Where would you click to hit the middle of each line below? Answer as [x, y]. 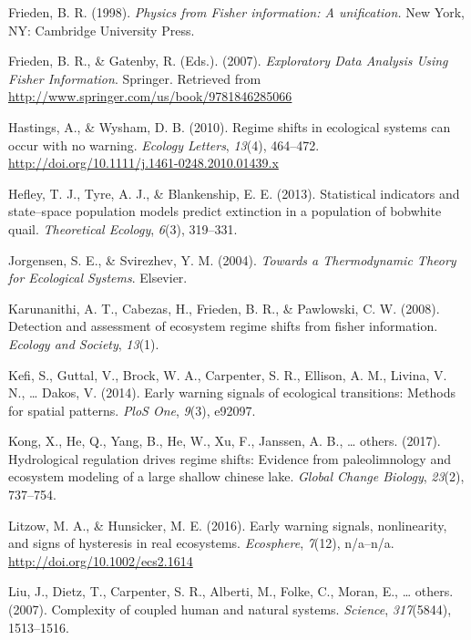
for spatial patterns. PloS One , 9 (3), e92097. [132, 410]
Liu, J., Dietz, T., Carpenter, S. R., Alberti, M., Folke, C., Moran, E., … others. [231, 591]
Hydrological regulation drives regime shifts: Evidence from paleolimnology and [230, 458]
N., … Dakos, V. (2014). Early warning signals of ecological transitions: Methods [232, 392]
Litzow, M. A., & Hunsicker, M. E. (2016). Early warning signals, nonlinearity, [228, 525]
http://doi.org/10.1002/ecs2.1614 [101, 560]
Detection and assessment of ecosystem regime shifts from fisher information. [223, 326]
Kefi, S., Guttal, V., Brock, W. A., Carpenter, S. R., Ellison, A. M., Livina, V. [228, 374]
